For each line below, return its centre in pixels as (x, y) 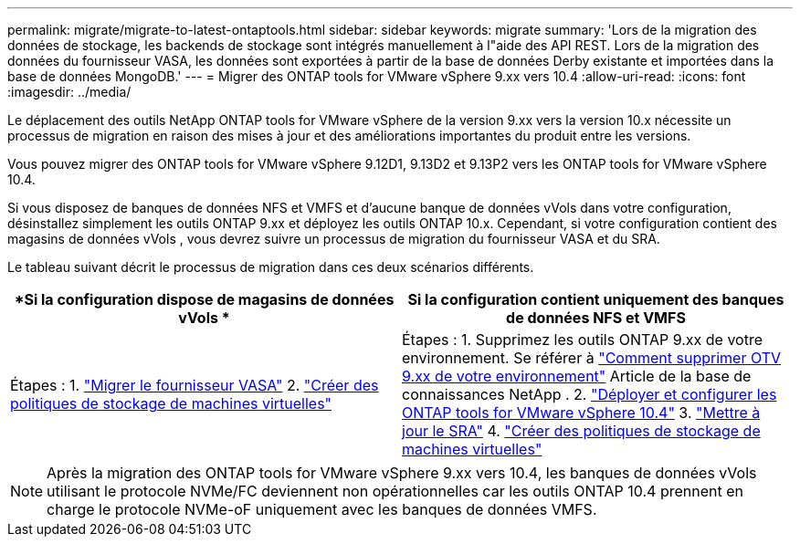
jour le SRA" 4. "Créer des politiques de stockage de (581, 431)
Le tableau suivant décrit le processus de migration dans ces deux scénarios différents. (271, 267)
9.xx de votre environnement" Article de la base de (577, 376)
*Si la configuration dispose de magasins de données (204, 299)
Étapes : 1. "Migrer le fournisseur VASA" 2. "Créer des (195, 385)
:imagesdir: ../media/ (69, 92)
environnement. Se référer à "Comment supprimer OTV (592, 358)
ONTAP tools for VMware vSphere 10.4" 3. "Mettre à (581, 413)
